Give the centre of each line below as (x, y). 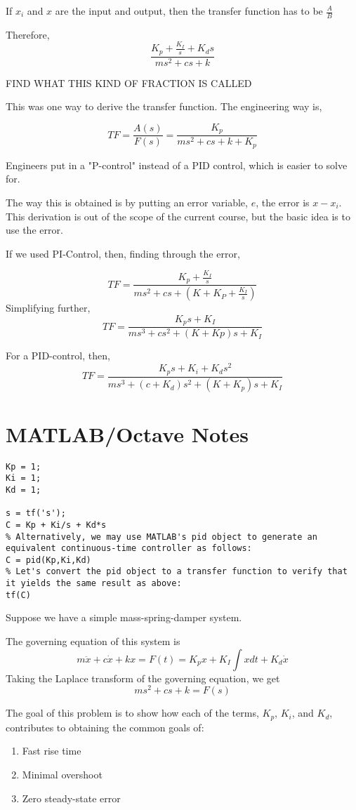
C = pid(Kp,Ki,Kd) (48, 560)
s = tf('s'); (36, 513)
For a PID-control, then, (58, 356)
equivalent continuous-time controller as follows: (129, 549)
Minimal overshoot (62, 774)
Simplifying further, (48, 308)
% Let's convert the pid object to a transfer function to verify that (177, 572)
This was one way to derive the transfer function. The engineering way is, (164, 106)
